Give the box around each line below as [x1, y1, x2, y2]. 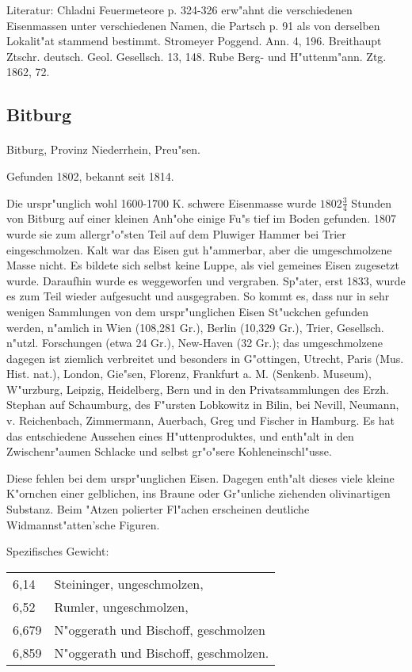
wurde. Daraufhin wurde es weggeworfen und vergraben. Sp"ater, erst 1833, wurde [6, 272, 406, 288]
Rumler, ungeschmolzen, [54, 597, 189, 616]
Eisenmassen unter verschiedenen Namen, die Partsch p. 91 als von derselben [6, 17, 380, 33]
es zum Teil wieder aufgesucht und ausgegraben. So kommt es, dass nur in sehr [6, 288, 390, 304]
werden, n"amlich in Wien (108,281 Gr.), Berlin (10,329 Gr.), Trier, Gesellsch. [6, 319, 384, 335]
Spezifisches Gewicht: [6, 543, 109, 559]
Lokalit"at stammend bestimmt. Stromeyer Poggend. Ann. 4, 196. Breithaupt [6, 32, 382, 49]
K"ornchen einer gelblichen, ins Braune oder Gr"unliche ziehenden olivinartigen [6, 485, 391, 502]
